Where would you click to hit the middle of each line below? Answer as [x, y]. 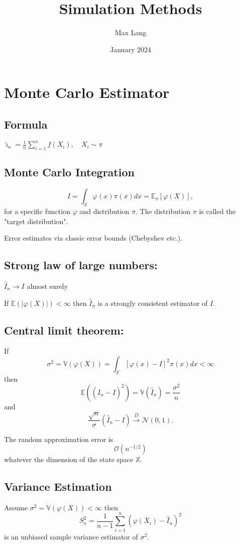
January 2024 [131, 49]
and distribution [104, 211]
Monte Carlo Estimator [87, 92]
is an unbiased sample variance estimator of [71, 536]
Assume [16, 507]
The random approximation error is [59, 439]
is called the [217, 211]
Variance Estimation [58, 486]
